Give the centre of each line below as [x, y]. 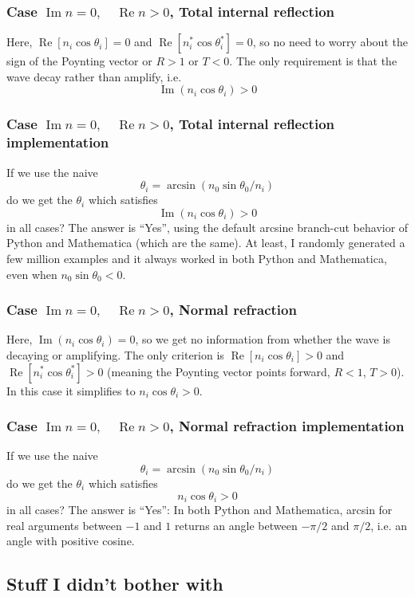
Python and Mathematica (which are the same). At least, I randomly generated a [206, 243]
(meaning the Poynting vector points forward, [219, 371]
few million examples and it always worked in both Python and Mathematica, [197, 258]
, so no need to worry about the [330, 42]
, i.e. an [389, 525]
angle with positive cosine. [71, 541]
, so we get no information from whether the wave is [263, 339]
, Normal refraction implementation [287, 426]
